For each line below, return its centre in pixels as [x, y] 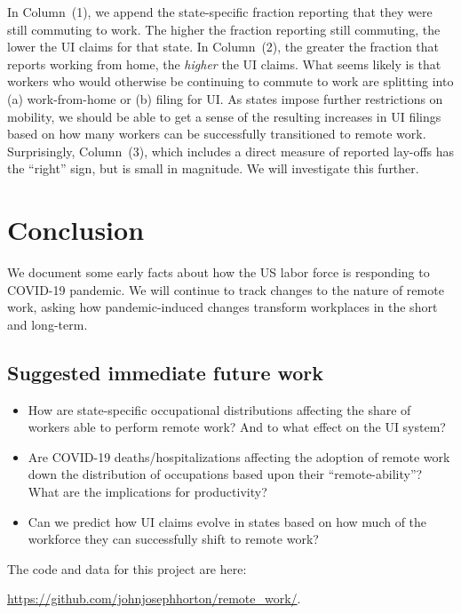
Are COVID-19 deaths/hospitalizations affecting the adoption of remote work [239, 456]
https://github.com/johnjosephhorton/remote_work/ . [154, 598]
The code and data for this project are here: [127, 568]
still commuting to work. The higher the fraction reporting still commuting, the [224, 29]
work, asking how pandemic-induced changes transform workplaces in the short [223, 307]
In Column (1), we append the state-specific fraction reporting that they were [220, 12]
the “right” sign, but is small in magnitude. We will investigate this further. [213, 168]
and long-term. [48, 324]
